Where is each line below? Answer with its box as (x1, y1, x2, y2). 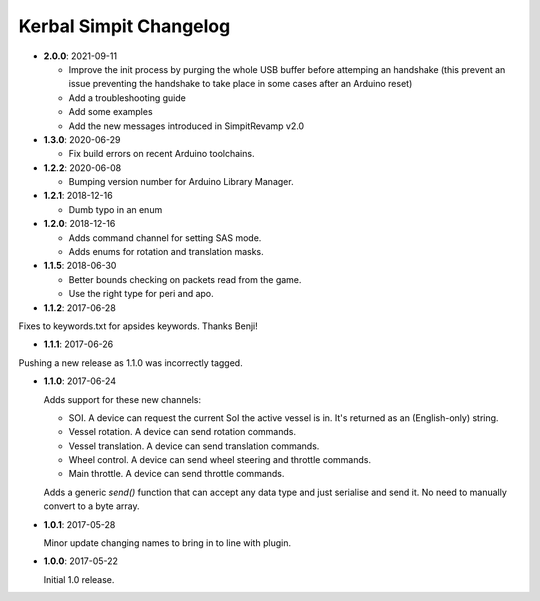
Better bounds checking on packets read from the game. (68, 273, 302, 285)
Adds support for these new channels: (43, 393, 202, 405)
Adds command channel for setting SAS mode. (68, 231, 262, 244)
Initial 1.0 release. (43, 573, 115, 585)
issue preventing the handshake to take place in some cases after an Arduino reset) (68, 78, 413, 90)
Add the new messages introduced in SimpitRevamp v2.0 (68, 120, 305, 132)
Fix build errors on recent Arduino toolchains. (68, 148, 255, 160)
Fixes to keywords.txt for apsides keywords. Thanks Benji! (18, 320, 259, 332)
